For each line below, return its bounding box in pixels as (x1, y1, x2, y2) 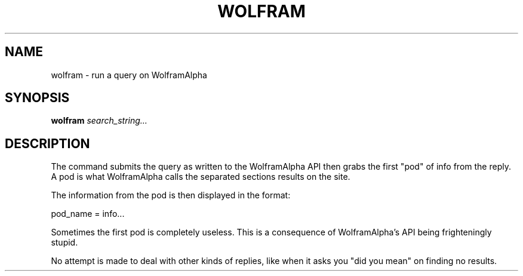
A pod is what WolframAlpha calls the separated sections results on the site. (51, 171, 350, 182)
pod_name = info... (51, 208, 125, 219)
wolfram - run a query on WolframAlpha (51, 69, 207, 80)
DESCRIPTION (5, 136, 90, 151)
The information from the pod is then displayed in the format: (51, 190, 291, 201)
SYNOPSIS (5, 90, 70, 106)
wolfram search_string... (51, 115, 147, 126)
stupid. (51, 237, 78, 248)
